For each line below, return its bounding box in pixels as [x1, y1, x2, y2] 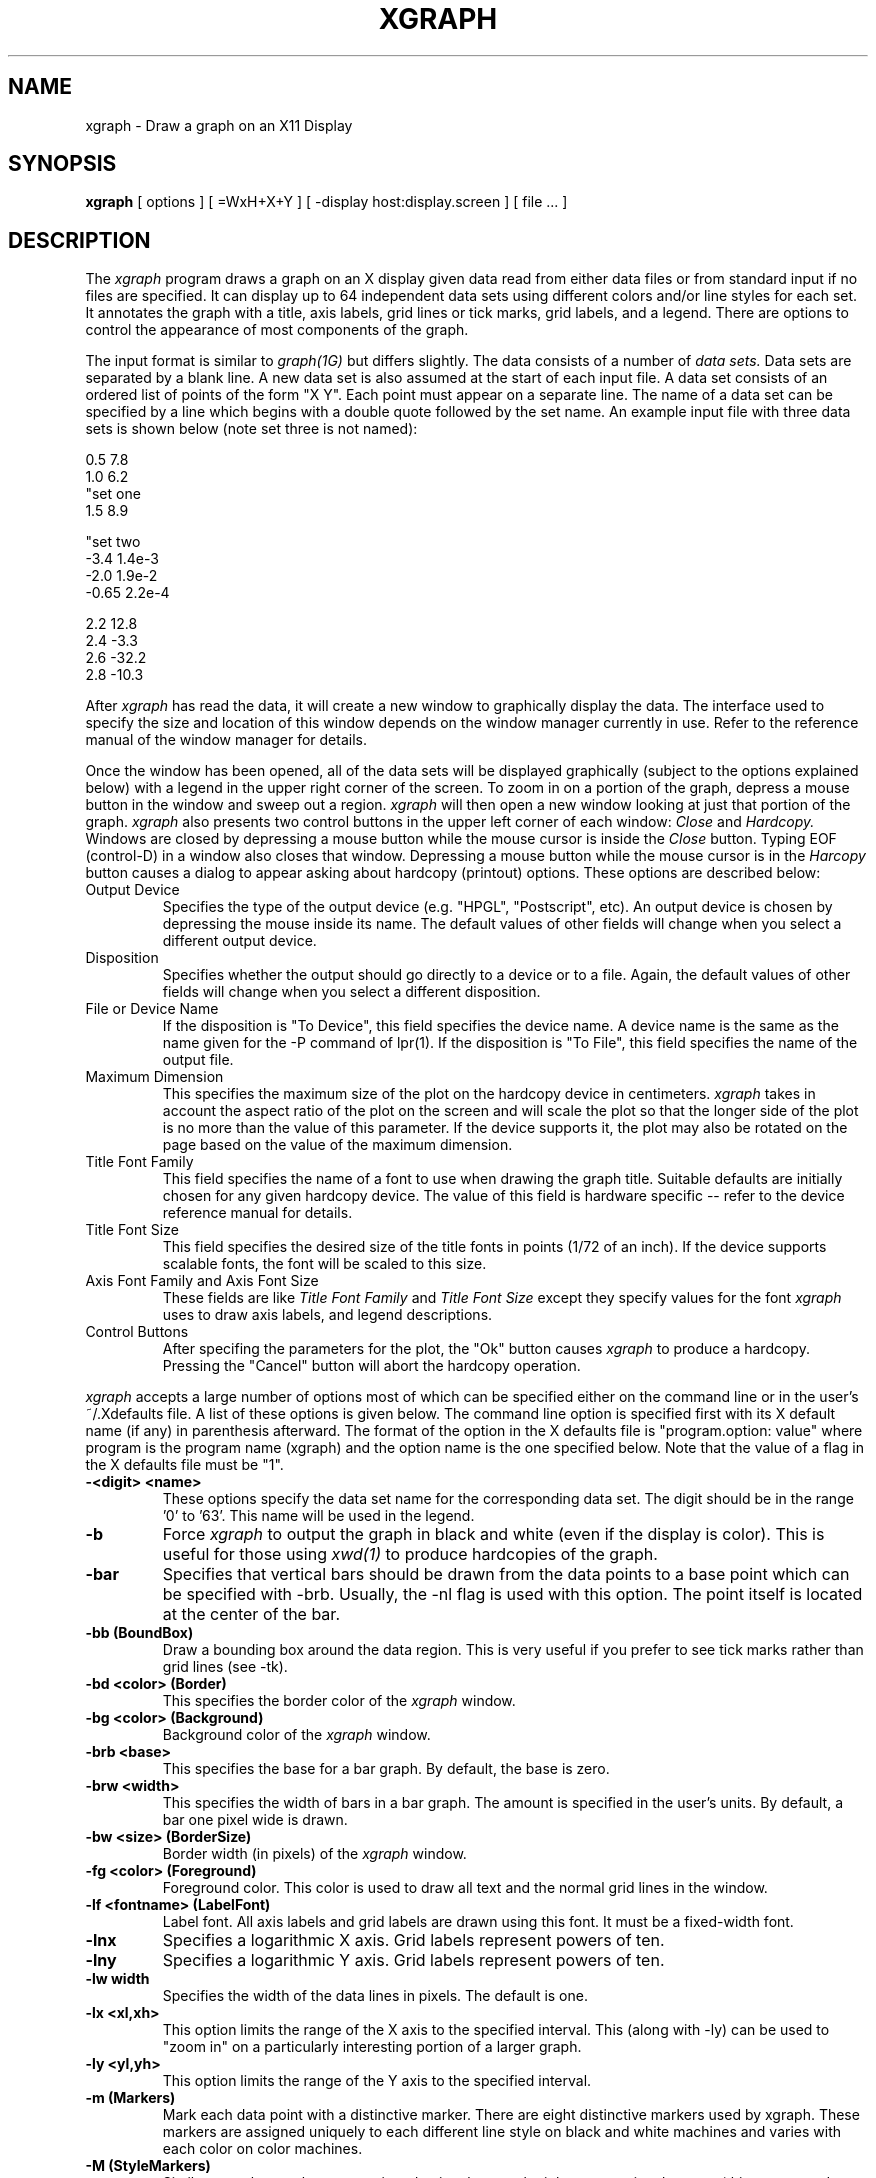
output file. [162, 1051, 234, 1069]
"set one [85, 485, 141, 503]
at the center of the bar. [162, 1604, 340, 1625]
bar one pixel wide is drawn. [162, 1811, 348, 1829]
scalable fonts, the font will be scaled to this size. [162, 1255, 487, 1273]
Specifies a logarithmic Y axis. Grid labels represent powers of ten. [162, 1950, 665, 1971]
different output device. [162, 932, 317, 950]
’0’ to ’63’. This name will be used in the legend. [162, 1507, 475, 1525]
